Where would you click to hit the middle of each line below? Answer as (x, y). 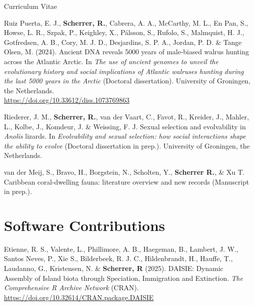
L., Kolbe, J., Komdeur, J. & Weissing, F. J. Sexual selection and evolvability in (125, 126)
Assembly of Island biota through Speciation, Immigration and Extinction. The (124, 278)
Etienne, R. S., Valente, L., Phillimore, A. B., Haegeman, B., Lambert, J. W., (121, 249)
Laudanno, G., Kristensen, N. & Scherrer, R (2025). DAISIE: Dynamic (114, 268)
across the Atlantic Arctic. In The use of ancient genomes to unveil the (111, 61)
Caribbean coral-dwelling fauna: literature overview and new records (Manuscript (127, 181)
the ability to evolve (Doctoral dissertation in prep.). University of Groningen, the (127, 145)
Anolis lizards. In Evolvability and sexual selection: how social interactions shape (125, 136)
